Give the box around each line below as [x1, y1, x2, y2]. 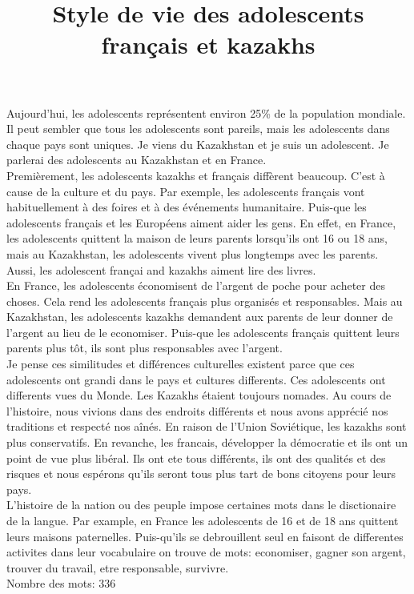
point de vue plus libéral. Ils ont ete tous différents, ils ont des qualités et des [6, 449, 386, 466]
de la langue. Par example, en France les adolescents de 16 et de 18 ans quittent [6, 512, 399, 528]
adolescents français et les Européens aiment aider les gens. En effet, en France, [6, 214, 396, 231]
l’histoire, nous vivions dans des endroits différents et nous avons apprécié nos [6, 402, 388, 419]
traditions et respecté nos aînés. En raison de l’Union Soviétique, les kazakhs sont [6, 418, 407, 435]
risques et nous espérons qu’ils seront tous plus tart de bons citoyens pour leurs [6, 465, 396, 482]
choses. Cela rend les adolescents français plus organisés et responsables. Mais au [6, 292, 403, 309]
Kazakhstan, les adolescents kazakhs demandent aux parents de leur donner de [6, 308, 393, 325]
